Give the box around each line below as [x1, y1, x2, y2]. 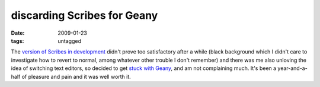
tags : [11, 37, 24, 44]
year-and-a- [277, 65, 308, 72]
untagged [57, 37, 81, 44]
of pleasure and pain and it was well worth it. [21, 73, 132, 80]
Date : [11, 29, 25, 36]
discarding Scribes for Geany [11, 9, 158, 22]
